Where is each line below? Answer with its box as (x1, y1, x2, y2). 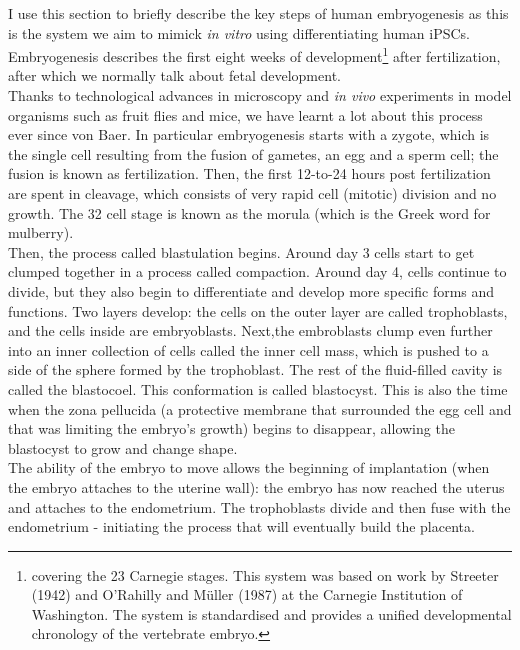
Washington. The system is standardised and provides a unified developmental (31, 603, 512, 624)
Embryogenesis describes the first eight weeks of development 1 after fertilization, (8, 43, 501, 66)
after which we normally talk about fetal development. (8, 65, 341, 86)
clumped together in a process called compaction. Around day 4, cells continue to (8, 261, 507, 282)
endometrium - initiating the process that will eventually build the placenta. (8, 516, 475, 537)
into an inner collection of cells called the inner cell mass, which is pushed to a (8, 339, 489, 360)
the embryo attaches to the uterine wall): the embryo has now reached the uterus (8, 476, 505, 497)
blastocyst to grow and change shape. (8, 437, 238, 458)
